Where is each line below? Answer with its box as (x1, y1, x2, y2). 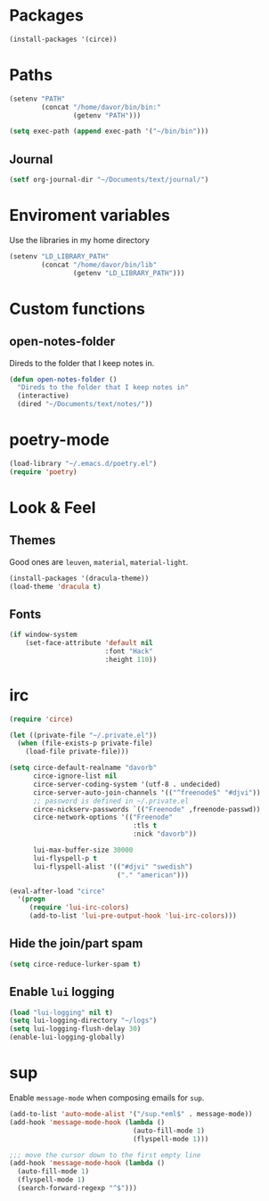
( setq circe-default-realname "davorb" (9, 764, 158, 772)
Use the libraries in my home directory (9, 234, 150, 245)
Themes (9, 533, 56, 548)
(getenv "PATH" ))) (72, 110, 142, 120)
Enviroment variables (9, 206, 171, 225)
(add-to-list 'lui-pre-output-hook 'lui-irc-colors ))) (29, 911, 238, 920)
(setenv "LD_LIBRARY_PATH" (9, 251, 110, 261)
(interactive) (17, 391, 69, 401)
